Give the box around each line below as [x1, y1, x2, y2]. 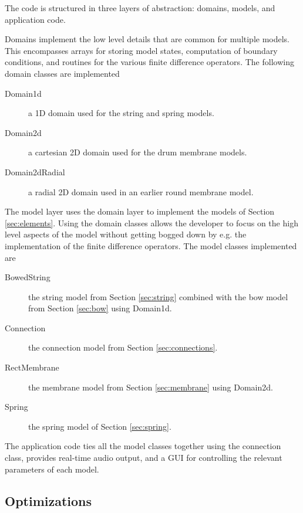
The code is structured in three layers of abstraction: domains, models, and [5, 2, 275, 13]
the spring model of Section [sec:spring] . [28, 420, 171, 432]
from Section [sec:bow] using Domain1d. [28, 302, 172, 314]
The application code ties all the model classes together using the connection [5, 440, 281, 452]
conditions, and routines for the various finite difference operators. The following [5, 56, 294, 68]
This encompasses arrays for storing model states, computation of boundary [5, 44, 278, 56]
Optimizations [5, 491, 92, 509]
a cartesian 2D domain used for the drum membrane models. [28, 146, 247, 158]
